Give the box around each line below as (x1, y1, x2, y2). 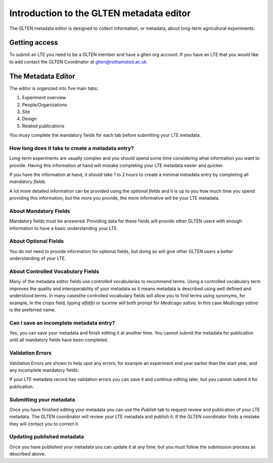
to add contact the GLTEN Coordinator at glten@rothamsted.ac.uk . (9, 59, 148, 65)
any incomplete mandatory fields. (9, 367, 79, 374)
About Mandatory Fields (9, 207, 70, 214)
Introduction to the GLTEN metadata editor (9, 8, 191, 19)
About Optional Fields (9, 238, 64, 245)
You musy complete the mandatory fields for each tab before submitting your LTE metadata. (9, 132, 201, 138)
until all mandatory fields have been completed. (9, 337, 109, 343)
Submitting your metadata (9, 396, 75, 403)
